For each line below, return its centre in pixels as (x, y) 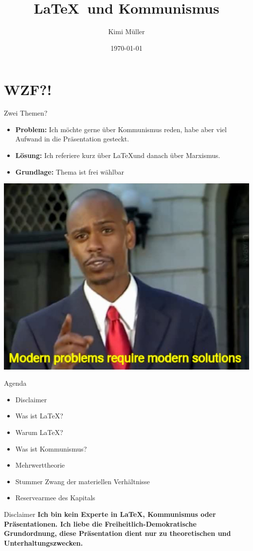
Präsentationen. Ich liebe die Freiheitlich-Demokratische (100, 523)
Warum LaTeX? (39, 432)
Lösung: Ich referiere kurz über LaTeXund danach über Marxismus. (118, 155)
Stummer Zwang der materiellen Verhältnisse (82, 481)
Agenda (15, 383)
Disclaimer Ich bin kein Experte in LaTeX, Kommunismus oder (110, 514)
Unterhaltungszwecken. (44, 542)
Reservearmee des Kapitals (55, 498)
